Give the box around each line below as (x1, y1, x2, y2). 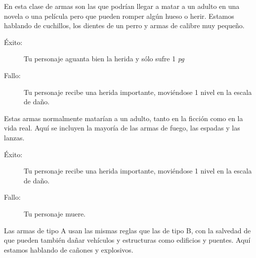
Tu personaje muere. (24, 208, 85, 218)
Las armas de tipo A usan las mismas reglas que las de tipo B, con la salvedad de (4, 225, 251, 235)
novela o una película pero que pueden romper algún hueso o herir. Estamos (4, 10, 234, 21)
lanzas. (4, 132, 25, 142)
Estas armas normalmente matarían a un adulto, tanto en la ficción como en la (4, 113, 243, 123)
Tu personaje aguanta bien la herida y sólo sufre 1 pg (24, 53, 184, 64)
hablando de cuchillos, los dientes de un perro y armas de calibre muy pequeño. (4, 20, 245, 31)
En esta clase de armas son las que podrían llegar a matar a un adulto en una (4, 1, 240, 11)
